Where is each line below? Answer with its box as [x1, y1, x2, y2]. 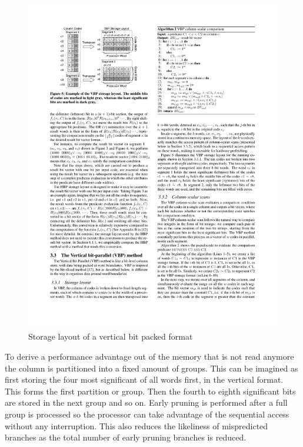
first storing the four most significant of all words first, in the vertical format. [5, 373, 284, 386]
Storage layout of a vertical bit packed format [28, 330, 193, 343]
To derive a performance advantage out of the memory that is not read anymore [5, 350, 294, 363]
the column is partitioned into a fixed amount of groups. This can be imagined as [5, 361, 298, 374]
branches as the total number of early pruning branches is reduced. [5, 431, 247, 443]
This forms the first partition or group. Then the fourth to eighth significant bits [5, 384, 296, 397]
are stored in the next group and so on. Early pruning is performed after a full [5, 396, 288, 409]
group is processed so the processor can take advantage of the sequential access [5, 408, 289, 420]
